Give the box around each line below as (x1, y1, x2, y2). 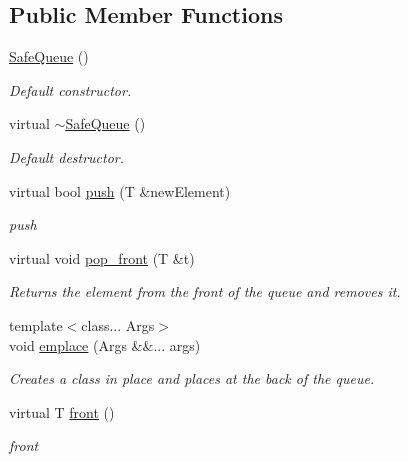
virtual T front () (9, 401, 115, 422)
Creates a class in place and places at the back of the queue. (9, 368, 375, 389)
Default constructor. (9, 79, 132, 100)
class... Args (81, 314, 155, 335)
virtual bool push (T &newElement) (9, 180, 231, 201)
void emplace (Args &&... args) (9, 334, 201, 355)
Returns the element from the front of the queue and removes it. (9, 281, 401, 302)
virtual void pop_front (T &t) (9, 247, 195, 268)
